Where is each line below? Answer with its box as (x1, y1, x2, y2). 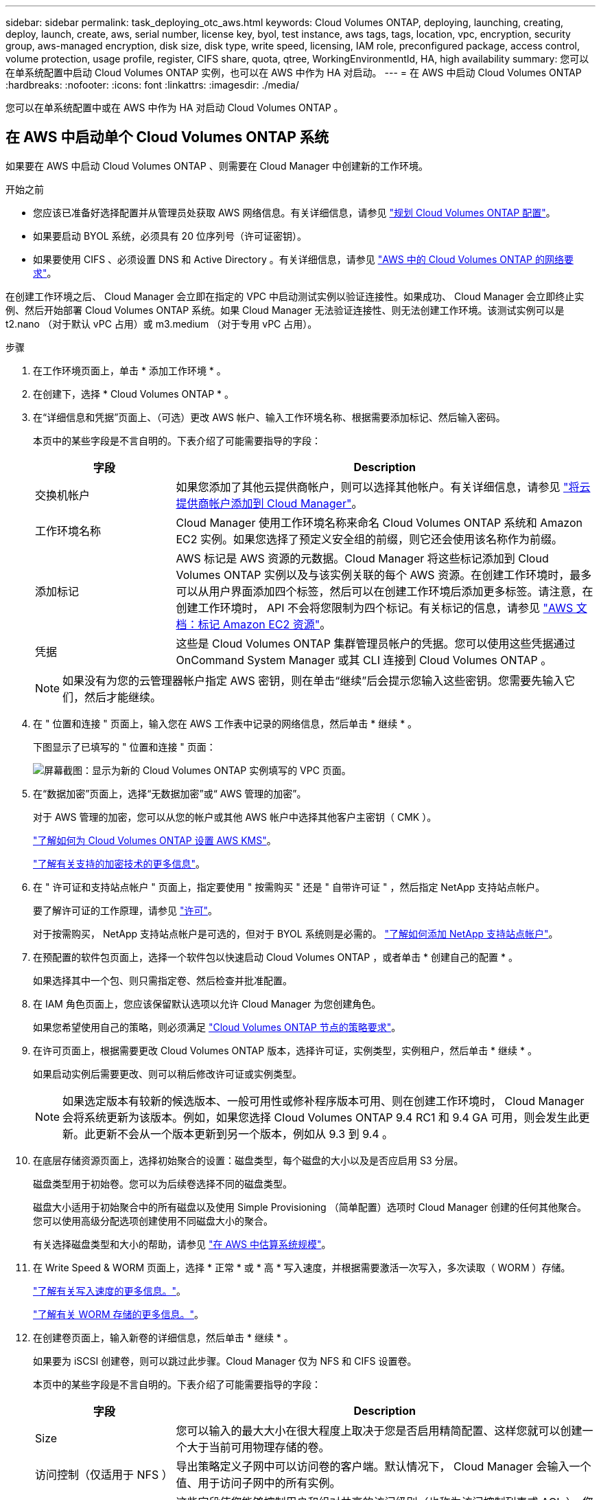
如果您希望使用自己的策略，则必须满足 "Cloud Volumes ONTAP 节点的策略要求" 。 (33, 1021, 401, 1033)
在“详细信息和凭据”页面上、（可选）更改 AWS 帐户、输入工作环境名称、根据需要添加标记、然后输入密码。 (33, 411, 506, 423)
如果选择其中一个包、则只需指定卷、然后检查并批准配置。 (33, 974, 292, 986)
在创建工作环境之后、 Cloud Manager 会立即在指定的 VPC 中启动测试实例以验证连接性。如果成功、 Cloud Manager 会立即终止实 (5, 290, 585, 302)
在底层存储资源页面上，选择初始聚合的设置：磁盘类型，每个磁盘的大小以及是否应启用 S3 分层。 (33, 1154, 464, 1166)
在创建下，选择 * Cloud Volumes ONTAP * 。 (33, 387, 235, 400)
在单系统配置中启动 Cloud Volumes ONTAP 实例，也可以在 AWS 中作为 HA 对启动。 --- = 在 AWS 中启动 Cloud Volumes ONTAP (5, 67, 582, 78)
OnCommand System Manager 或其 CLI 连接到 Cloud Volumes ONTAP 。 (176, 652, 552, 667)
